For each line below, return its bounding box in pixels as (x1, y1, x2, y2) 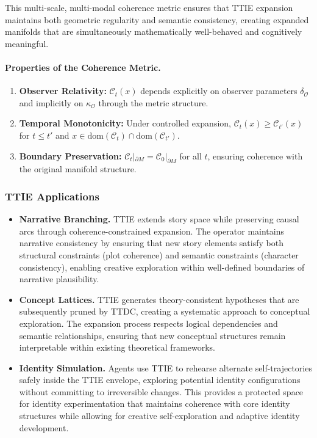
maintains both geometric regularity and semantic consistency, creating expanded (5, 13, 309, 26)
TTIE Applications (5, 188, 99, 203)
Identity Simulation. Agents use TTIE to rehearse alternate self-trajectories (19, 361, 312, 374)
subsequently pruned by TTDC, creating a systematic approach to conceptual (19, 305, 310, 318)
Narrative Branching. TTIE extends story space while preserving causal (19, 213, 299, 225)
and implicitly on (19, 96, 84, 109)
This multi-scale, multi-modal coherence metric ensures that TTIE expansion (5, 1, 293, 13)
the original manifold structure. (19, 162, 137, 175)
